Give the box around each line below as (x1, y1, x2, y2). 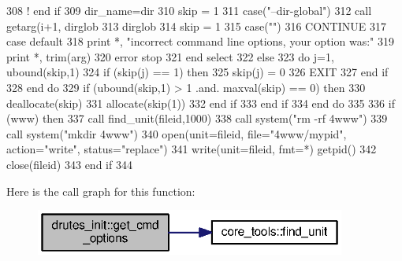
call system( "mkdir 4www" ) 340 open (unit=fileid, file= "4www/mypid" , (6, 125, 347, 142)
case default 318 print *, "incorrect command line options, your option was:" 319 (6, 33, 394, 50)
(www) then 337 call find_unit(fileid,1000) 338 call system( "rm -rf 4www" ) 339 (6, 110, 388, 127)
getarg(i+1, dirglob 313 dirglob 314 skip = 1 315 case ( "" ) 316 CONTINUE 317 (6, 17, 386, 34)
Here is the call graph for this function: (6, 182, 195, 199)
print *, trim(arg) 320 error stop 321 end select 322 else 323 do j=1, (6, 48, 334, 64)
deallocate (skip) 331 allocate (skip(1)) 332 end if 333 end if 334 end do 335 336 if (6, 94, 395, 111)
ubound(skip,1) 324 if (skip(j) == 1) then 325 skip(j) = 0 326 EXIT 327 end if (6, 64, 389, 80)
